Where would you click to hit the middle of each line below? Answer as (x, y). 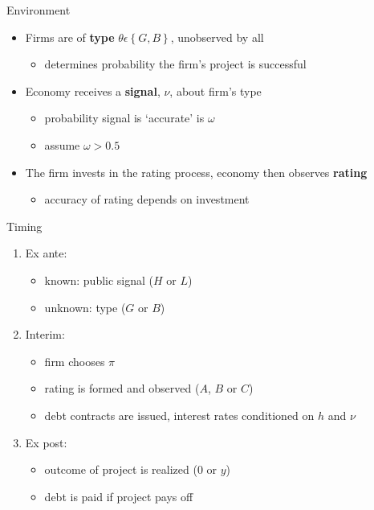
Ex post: (46, 442)
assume (62, 144)
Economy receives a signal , (93, 90)
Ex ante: (46, 253)
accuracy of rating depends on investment (147, 199)
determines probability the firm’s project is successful (175, 64)
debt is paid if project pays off (119, 496)
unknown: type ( (85, 307)
